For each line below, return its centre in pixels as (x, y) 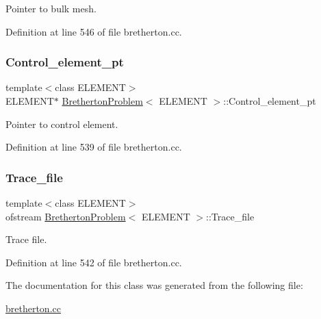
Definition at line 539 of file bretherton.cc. (94, 147)
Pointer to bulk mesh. (51, 8)
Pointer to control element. (62, 124)
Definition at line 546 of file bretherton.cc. (94, 31)
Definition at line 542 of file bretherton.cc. (94, 262)
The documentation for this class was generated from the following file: (154, 285)
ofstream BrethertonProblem (66, 216)
